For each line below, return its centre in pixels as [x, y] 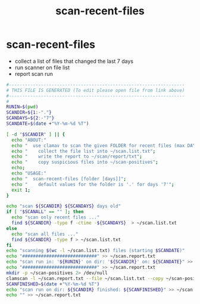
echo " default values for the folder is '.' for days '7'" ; [93, 184]
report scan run [34, 73]
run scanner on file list [42, 67]
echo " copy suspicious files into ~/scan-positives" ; [85, 162]
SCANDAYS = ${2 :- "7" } [30, 118]
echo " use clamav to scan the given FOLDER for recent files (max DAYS [105, 145]
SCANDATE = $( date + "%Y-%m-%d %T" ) [48, 124]
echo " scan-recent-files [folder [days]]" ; [69, 179]
